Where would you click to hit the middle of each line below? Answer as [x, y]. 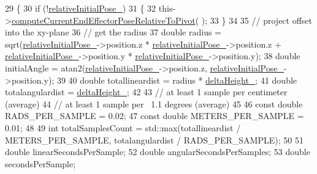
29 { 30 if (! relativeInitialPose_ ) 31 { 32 [81, 8]
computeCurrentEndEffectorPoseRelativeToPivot [103, 20]
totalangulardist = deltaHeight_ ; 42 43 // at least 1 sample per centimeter [146, 92]
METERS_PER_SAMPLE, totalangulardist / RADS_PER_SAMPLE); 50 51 [154, 140]
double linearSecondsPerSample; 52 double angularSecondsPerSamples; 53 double [158, 152]
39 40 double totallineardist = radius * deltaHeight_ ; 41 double [177, 80]
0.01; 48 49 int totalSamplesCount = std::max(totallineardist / [123, 127]
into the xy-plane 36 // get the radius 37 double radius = [113, 32]
